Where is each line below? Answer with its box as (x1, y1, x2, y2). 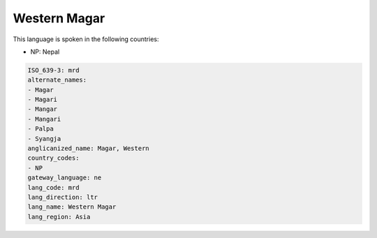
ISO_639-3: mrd (27, 66, 80, 74)
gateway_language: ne (27, 174, 102, 181)
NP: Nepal (30, 47, 60, 56)
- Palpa (27, 125, 54, 133)
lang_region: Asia (27, 213, 91, 221)
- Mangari (27, 115, 61, 123)
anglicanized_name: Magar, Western (27, 144, 149, 153)
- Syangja (27, 135, 61, 142)
